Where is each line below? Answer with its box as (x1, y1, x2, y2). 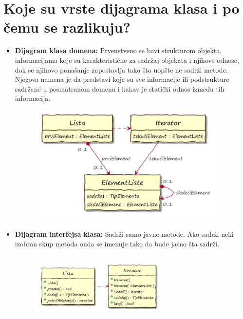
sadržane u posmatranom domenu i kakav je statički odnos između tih (15, 83, 224, 94)
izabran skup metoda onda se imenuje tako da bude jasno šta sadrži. (15, 238, 220, 248)
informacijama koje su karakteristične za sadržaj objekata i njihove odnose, (15, 55, 239, 65)
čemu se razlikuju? (3, 17, 131, 37)
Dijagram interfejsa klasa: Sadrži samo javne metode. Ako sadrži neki (15, 229, 234, 239)
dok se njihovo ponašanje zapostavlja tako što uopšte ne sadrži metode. (15, 64, 228, 75)
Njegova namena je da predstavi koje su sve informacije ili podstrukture (15, 74, 229, 84)
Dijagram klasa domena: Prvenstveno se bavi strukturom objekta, (15, 45, 222, 56)
